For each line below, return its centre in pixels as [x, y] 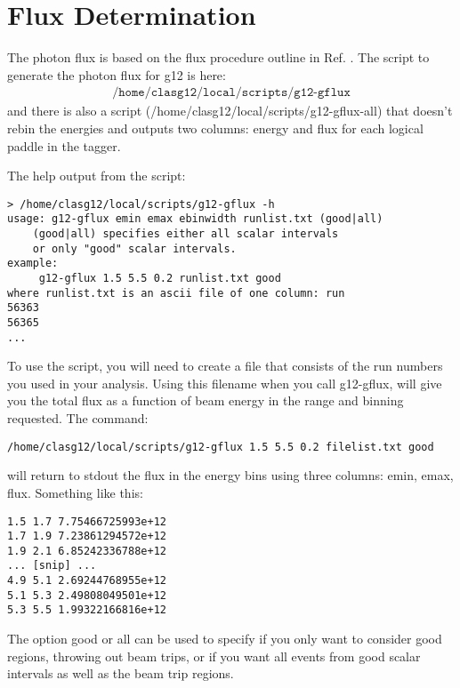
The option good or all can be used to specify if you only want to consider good [225, 639]
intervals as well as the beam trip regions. [121, 673]
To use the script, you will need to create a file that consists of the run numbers [225, 366]
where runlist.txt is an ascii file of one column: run [176, 293]
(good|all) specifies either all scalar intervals [186, 234]
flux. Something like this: [75, 492]
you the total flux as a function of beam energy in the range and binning [206, 400]
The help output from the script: [97, 176]
